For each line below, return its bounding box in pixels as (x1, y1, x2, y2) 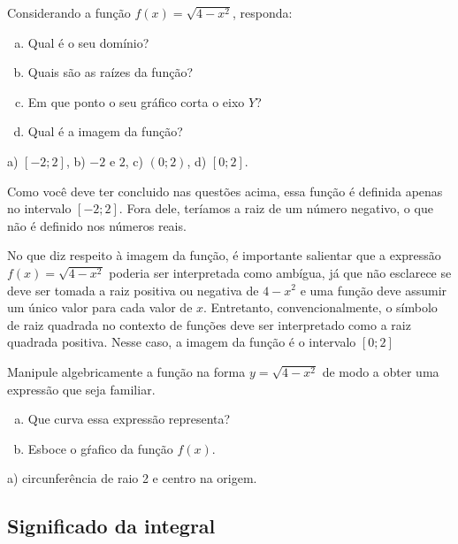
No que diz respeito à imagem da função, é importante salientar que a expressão (7, 246, 441, 264)
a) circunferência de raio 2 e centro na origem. (7, 469, 257, 487)
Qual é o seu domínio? (27, 33, 149, 51)
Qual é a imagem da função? (27, 122, 183, 141)
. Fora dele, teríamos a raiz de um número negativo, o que (118, 199, 433, 218)
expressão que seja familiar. (7, 379, 156, 398)
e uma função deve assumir (300, 280, 447, 299)
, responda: (233, 4, 293, 21)
